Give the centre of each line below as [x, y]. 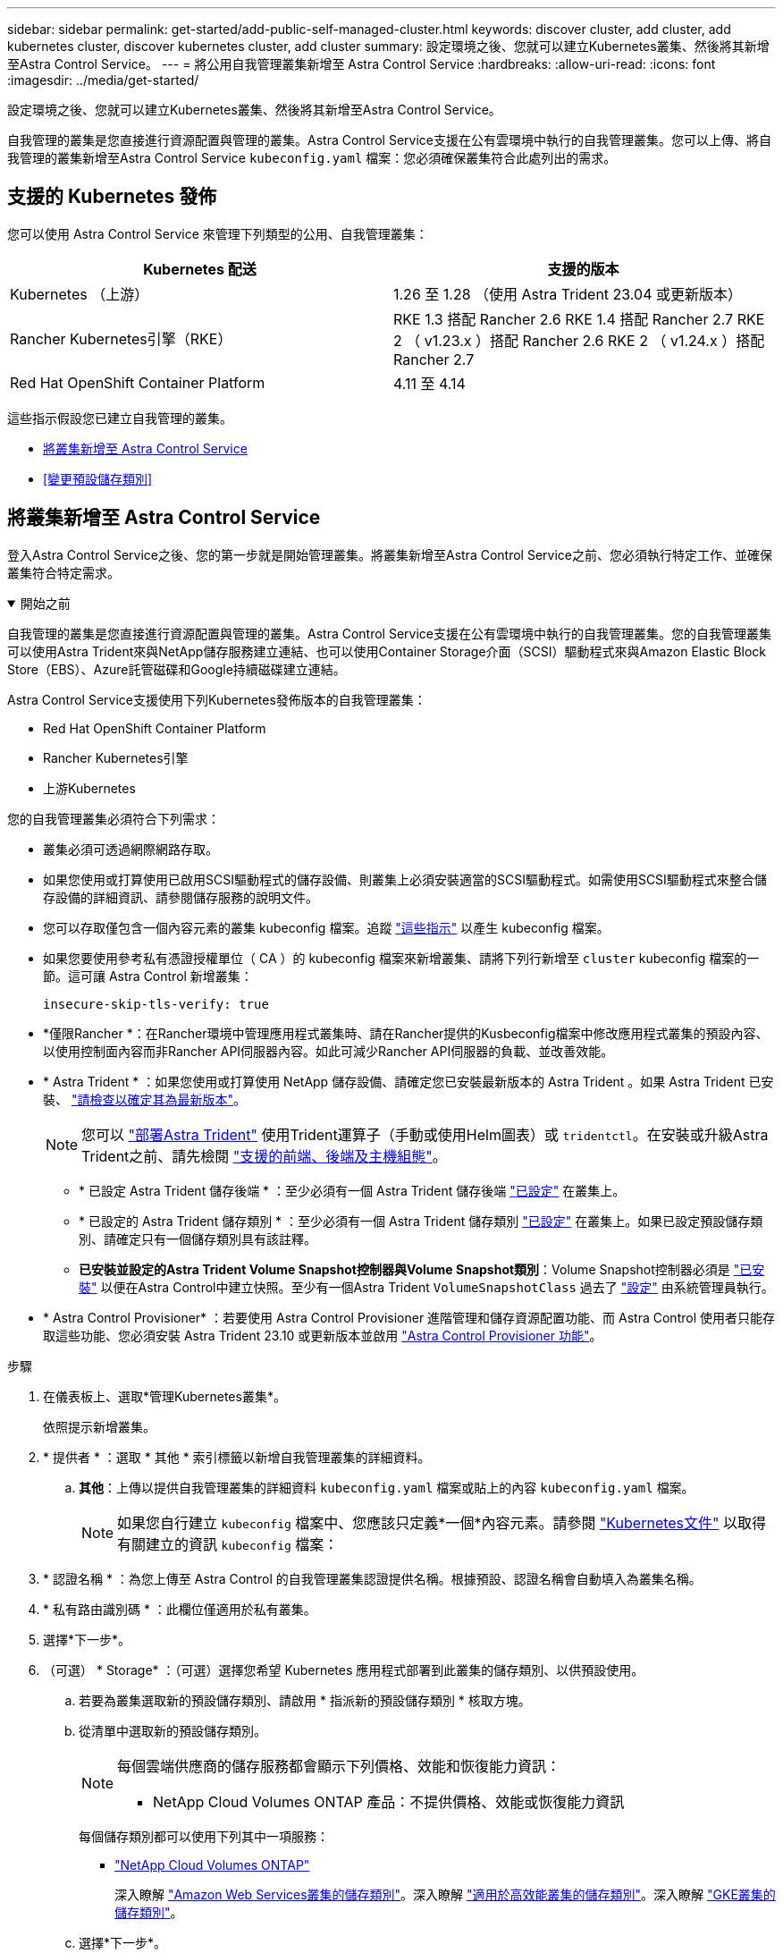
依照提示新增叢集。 [99, 1426]
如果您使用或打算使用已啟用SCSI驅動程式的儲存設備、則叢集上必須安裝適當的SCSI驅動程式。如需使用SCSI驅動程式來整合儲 [405, 879]
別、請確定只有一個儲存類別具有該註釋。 [198, 1239]
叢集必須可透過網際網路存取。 [130, 849]
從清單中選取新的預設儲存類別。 [173, 1730]
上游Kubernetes [89, 788]
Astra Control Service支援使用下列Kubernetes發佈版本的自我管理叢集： [217, 699]
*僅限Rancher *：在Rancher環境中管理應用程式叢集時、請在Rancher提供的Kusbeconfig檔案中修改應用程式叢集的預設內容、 [406, 1033]
